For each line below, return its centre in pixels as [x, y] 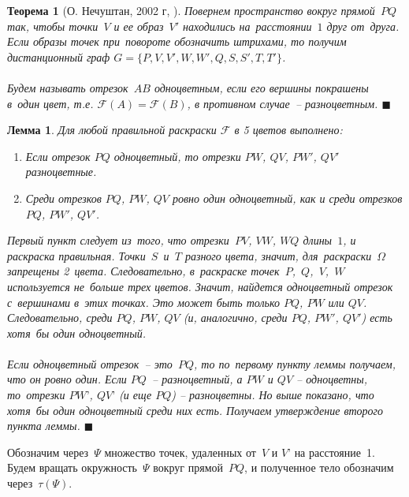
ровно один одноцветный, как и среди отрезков [287, 198]
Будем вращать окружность [72, 467]
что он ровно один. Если [67, 379]
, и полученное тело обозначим [319, 467]
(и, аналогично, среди [235, 318]
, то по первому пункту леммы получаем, [295, 363]
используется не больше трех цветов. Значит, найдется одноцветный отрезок [200, 286]
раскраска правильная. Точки [76, 255]
